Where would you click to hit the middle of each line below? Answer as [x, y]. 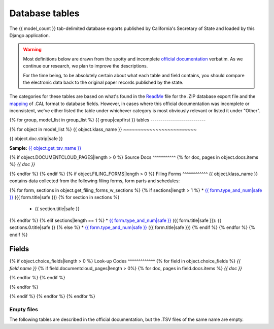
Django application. [30, 35]
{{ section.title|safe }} [57, 209]
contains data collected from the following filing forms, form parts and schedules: [95, 181]
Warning [32, 50]
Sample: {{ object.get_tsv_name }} [45, 148]
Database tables [44, 13]
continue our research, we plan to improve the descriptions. [85, 66]
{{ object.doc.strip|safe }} [36, 139]
